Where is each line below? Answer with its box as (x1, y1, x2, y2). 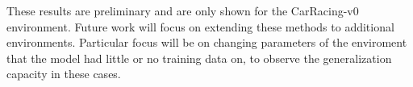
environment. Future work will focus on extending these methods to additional (6, 18, 394, 35)
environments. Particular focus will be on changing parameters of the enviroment (6, 34, 407, 51)
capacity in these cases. (6, 65, 121, 82)
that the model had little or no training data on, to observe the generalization (6, 49, 392, 66)
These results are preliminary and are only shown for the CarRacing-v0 (6, 2, 359, 19)
